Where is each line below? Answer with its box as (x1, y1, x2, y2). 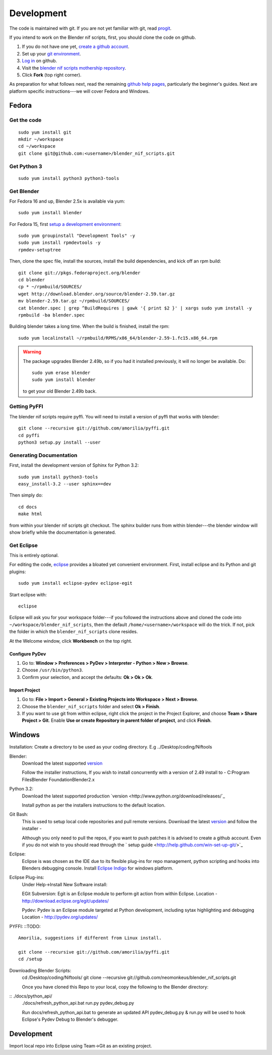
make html (18, 511, 42, 517)
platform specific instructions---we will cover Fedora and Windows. (9, 88, 150, 94)
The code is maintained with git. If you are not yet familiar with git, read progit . (9, 25, 172, 31)
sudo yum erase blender (32, 369, 91, 376)
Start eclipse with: (9, 591, 47, 597)
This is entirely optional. (9, 552, 59, 558)
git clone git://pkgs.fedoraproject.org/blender (18, 270, 141, 276)
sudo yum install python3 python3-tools (18, 175, 119, 181)
